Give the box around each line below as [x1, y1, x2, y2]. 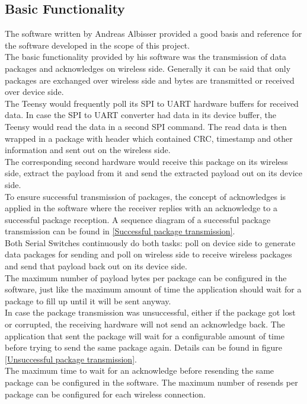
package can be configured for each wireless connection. [5, 387, 206, 400]
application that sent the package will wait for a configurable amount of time [5, 329, 284, 342]
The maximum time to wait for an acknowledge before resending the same [5, 364, 274, 377]
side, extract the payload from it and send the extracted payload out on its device [5, 167, 303, 179]
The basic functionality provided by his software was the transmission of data [5, 50, 287, 63]
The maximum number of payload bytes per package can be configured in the [5, 271, 287, 284]
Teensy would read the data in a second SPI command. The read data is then [5, 120, 287, 132]
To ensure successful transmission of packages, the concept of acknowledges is [5, 190, 286, 202]
